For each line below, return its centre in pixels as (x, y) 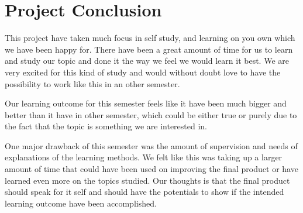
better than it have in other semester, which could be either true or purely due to (151, 114)
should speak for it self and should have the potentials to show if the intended (144, 192)
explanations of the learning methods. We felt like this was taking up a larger (144, 157)
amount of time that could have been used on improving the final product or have (151, 169)
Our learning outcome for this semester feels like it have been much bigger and (146, 103)
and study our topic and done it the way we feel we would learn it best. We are (147, 61)
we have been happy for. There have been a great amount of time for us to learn (149, 49)
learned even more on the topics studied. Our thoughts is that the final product (147, 180)
